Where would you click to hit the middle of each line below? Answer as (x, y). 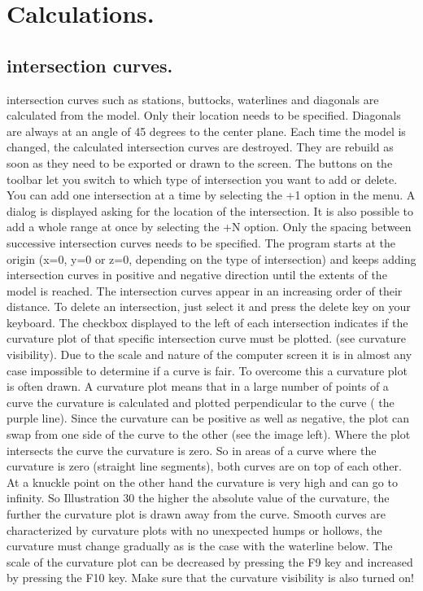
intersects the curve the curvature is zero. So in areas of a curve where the (192, 450)
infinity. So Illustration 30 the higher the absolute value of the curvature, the (198, 498)
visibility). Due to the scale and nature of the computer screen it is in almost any (209, 355)
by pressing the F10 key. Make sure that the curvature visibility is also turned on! (210, 578)
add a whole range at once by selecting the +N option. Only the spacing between (209, 227)
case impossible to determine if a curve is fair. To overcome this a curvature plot (207, 370)
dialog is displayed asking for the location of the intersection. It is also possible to (210, 210)
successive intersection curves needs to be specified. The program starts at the (201, 242)
